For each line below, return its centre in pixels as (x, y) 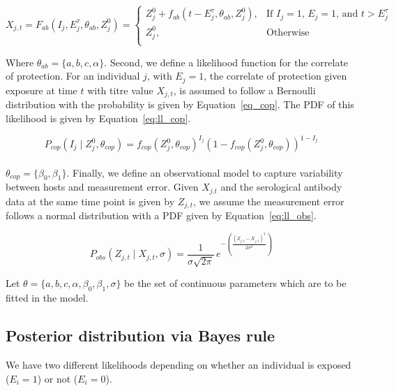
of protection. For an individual (73, 76)
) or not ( (58, 378)
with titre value (120, 90)
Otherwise (288, 32)
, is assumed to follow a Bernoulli (244, 90)
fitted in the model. (47, 298)
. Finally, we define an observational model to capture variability (205, 172)
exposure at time (41, 90)
